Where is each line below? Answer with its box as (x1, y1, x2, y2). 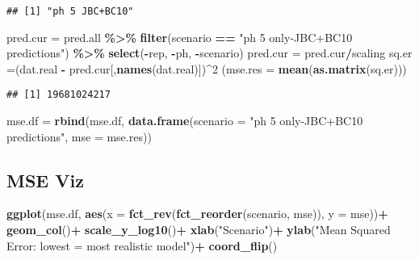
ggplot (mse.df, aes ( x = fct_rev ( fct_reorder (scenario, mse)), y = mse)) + (6, 205, 388, 222)
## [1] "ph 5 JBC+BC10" (6, 6, 134, 17)
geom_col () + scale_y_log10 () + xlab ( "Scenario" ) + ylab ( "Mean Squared (6, 221, 391, 238)
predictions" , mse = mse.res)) (6, 128, 152, 145)
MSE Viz (6, 167, 84, 192)
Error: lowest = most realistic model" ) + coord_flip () (6, 237, 278, 254)
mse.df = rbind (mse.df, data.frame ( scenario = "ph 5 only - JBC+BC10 (6, 112, 363, 129)
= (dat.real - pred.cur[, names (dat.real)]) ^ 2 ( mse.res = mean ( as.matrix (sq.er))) (6, 60, 407, 77)
